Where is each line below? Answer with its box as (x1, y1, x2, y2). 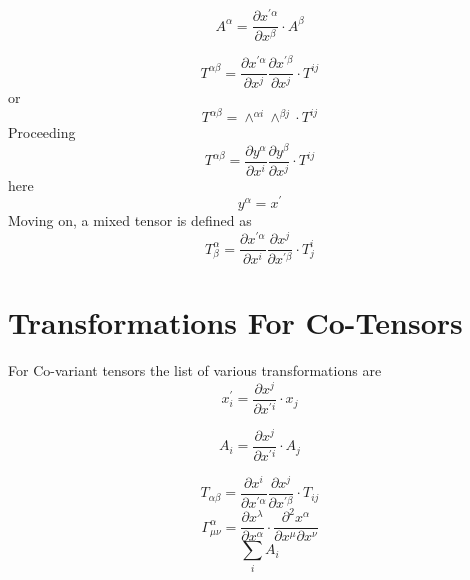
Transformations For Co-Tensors (8, 302, 463, 343)
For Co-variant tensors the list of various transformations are (8, 360, 382, 381)
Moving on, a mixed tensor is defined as (8, 210, 252, 231)
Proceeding (8, 122, 76, 143)
